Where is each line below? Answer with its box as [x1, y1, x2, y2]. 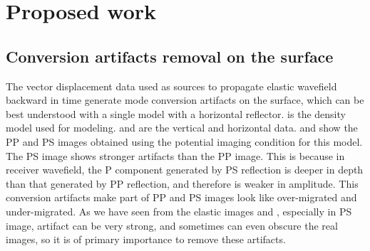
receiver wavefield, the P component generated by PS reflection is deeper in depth [6, 162, 364, 177]
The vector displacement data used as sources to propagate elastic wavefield [6, 78, 337, 93]
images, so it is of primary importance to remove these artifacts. [6, 232, 286, 247]
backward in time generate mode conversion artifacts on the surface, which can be [6, 92, 364, 107]
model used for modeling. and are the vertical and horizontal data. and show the [6, 120, 358, 135]
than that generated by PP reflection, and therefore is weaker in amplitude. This [6, 176, 359, 191]
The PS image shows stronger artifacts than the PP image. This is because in [6, 148, 345, 163]
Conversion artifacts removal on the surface [6, 45, 334, 67]
